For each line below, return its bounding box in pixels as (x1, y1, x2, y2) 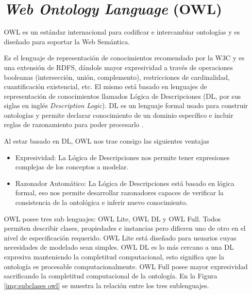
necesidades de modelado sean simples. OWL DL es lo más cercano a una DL (4, 242, 234, 252)
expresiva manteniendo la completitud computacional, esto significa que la (4, 252, 224, 261)
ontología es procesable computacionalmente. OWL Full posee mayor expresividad (4, 261, 248, 271)
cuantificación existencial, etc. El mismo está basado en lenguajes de (4, 81, 207, 92)
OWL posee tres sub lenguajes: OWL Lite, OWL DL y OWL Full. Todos (4, 213, 221, 223)
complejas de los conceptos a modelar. (15, 162, 129, 172)
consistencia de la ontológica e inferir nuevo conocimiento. (15, 197, 188, 207)
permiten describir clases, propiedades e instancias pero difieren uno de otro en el (4, 223, 246, 233)
